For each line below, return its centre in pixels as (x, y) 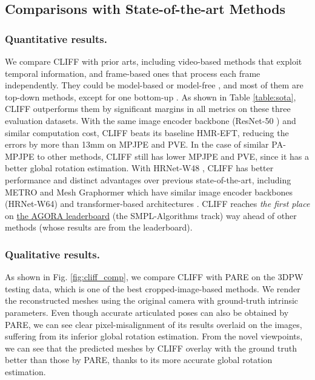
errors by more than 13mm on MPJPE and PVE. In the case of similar (137, 144)
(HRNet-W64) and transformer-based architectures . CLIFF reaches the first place (157, 204)
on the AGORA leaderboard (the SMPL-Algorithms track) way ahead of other (151, 215)
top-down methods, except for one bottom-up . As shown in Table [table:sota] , (151, 97)
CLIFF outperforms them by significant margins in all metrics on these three (148, 109)
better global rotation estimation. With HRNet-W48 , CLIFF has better (139, 168)
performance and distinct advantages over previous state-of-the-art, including (148, 179)
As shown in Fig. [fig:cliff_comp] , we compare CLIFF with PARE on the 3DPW (154, 277)
